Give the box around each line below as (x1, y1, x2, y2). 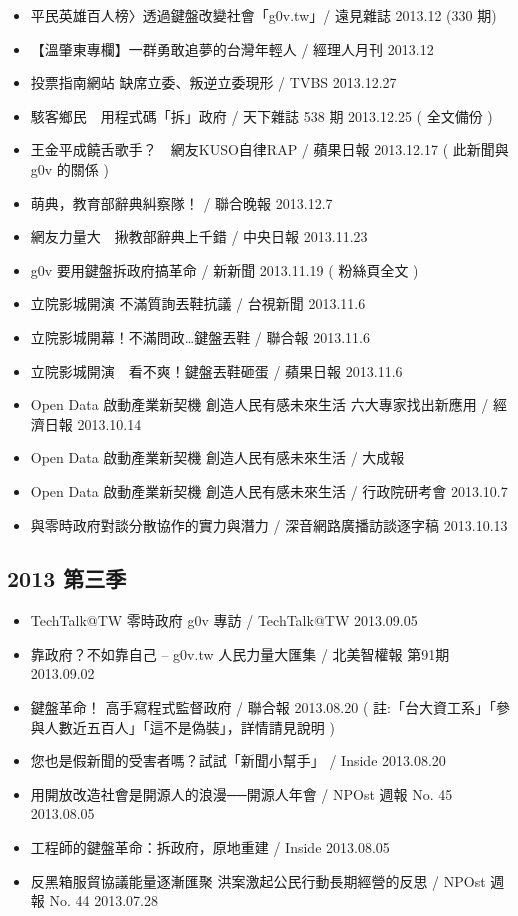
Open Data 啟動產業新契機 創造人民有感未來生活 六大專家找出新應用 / (30, 394, 489, 415)
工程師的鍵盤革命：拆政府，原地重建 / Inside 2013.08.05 (30, 837, 390, 858)
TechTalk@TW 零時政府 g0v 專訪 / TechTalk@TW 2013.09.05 (30, 610, 418, 631)
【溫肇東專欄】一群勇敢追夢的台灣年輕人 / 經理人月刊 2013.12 (30, 38, 434, 59)
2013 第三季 (7, 563, 127, 594)
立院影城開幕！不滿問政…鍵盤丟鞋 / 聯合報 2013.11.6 (30, 326, 370, 347)
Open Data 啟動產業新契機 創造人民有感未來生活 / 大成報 (30, 447, 405, 468)
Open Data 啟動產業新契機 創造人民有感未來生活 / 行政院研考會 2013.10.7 (30, 480, 508, 501)
